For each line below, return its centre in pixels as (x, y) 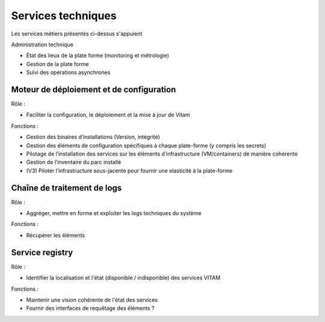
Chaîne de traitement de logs (67, 188)
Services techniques (64, 16)
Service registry (42, 252)
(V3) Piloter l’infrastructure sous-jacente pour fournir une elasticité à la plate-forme (129, 171)
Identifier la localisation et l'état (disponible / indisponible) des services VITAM (123, 278)
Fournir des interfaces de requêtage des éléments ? (90, 308)
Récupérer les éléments (56, 235)
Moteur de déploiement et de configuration (94, 89)
